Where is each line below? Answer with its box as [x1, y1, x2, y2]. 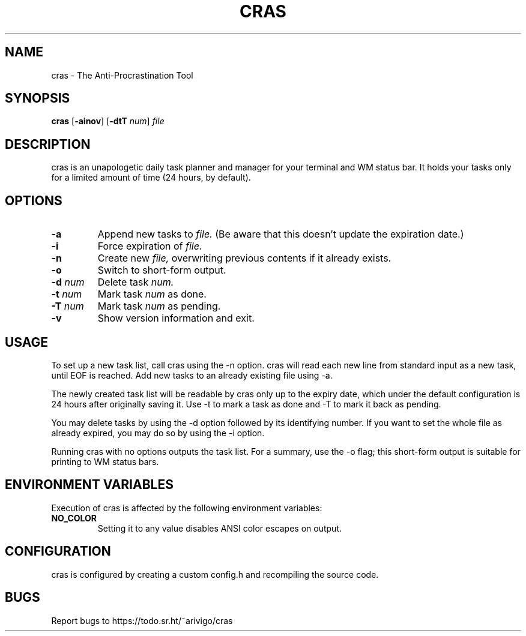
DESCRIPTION [5, 136, 91, 152]
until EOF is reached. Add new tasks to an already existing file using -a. [51, 370, 333, 380]
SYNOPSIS [5, 91, 70, 106]
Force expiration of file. [97, 240, 202, 253]
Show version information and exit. [97, 312, 255, 325]
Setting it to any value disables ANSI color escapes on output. [97, 523, 342, 533]
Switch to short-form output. [97, 264, 226, 277]
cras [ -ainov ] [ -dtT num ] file [51, 116, 165, 127]
